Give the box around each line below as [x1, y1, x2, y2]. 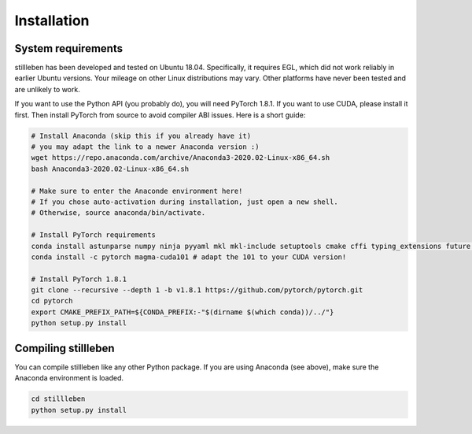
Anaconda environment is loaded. [14, 373, 124, 383]
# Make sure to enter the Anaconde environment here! [31, 186, 243, 195]
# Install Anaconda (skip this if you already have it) [31, 131, 252, 140]
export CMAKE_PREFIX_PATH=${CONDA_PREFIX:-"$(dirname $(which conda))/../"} [31, 307, 334, 317]
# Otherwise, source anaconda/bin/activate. [31, 209, 206, 217]
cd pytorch [31, 296, 73, 306]
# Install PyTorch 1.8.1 [31, 274, 127, 284]
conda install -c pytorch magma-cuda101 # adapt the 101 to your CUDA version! [31, 252, 347, 262]
